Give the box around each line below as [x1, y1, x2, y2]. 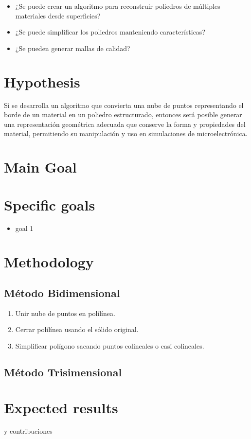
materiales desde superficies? [15, 10, 101, 20]
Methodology [4, 252, 94, 272]
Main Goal [4, 157, 77, 177]
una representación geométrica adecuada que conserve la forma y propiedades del [4, 119, 246, 129]
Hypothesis [4, 71, 80, 91]
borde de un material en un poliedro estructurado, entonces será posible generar [4, 109, 242, 120]
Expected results [4, 398, 118, 418]
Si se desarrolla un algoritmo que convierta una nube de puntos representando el [4, 100, 244, 110]
